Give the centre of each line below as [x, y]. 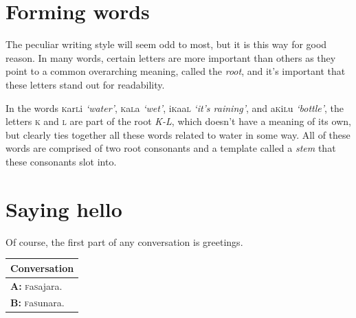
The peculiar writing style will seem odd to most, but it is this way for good [166, 44]
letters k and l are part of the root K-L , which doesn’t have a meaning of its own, [178, 121]
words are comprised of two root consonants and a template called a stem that [171, 148]
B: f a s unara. [37, 303]
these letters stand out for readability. [85, 84]
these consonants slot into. [61, 161]
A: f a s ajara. [36, 285]
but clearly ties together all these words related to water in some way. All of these [178, 134]
